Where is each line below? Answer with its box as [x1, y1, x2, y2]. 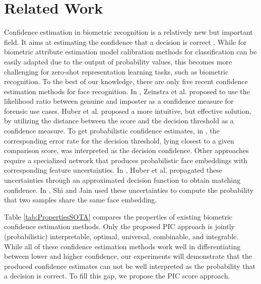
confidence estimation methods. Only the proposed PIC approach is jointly [4, 221, 235, 232]
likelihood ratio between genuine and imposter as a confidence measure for [4, 96, 234, 106]
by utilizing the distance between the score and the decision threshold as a [4, 115, 234, 126]
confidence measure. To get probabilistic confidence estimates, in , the [4, 125, 220, 136]
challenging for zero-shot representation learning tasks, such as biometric [4, 66, 229, 77]
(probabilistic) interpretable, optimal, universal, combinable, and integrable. [4, 231, 239, 241]
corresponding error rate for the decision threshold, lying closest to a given [4, 135, 234, 146]
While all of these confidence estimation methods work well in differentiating [4, 241, 241, 251]
